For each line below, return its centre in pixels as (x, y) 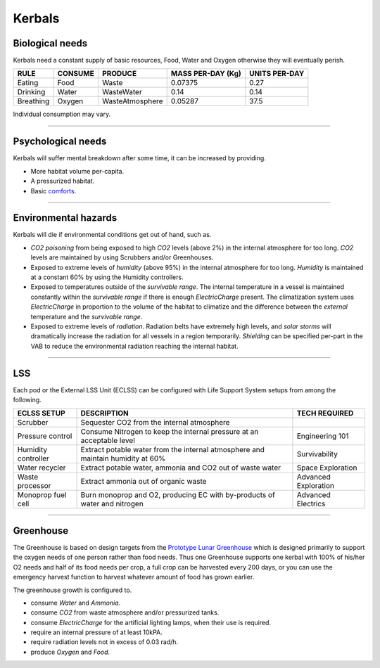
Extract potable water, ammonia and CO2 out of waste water (181, 468)
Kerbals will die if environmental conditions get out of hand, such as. (112, 235)
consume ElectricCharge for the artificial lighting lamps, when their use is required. (151, 622)
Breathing (33, 101)
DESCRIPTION (105, 413)
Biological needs (50, 43)
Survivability (317, 454)
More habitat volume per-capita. (77, 171)
